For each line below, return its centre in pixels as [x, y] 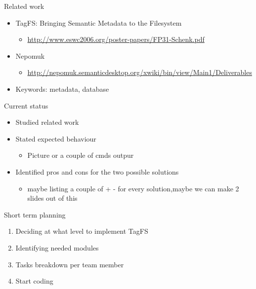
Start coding [34, 281]
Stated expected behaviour [56, 138]
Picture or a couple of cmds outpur [81, 155]
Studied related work [47, 122]
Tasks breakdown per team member [70, 264]
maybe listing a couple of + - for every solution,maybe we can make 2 [133, 188]
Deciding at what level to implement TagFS [82, 231]
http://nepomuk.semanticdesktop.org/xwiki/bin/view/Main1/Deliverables [140, 72]
